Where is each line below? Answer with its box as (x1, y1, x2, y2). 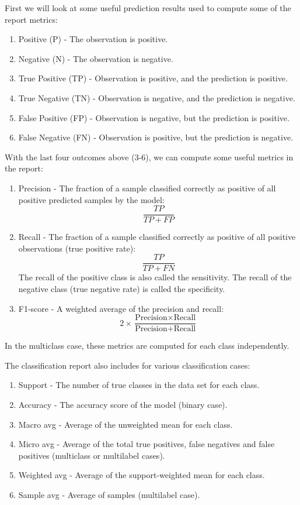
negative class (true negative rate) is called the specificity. (18, 283, 225, 295)
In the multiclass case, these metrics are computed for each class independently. (5, 339, 289, 352)
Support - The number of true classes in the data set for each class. (18, 379, 260, 391)
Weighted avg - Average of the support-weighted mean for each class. (18, 469, 265, 481)
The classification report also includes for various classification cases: (5, 359, 250, 371)
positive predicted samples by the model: (18, 193, 165, 205)
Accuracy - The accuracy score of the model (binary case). (18, 398, 228, 411)
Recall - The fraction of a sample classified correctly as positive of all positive (18, 231, 296, 243)
